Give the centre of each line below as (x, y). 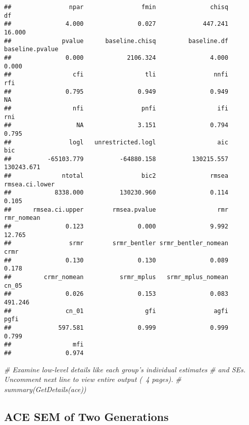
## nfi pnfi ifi (116, 108)
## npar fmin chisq (116, 7)
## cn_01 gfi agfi (116, 311)
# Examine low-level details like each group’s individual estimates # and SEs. (125, 369)
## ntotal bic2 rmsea (116, 176)
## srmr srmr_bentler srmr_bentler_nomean (116, 243)
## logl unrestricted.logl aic (116, 142)
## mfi (44, 345)
